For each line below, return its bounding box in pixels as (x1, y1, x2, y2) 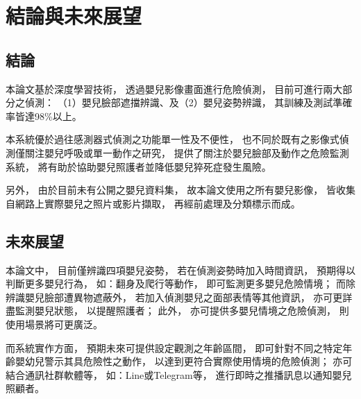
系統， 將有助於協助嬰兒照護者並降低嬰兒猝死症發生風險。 (6, 159, 271, 173)
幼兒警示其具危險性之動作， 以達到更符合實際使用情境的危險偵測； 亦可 (24, 354, 353, 368)
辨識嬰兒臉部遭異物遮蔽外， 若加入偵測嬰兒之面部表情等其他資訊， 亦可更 (6, 289, 343, 304)
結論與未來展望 (6, 1, 142, 30)
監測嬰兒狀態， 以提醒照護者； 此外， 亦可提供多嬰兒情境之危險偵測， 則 (15, 303, 349, 318)
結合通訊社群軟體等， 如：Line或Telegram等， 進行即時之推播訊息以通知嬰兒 (6, 367, 352, 382)
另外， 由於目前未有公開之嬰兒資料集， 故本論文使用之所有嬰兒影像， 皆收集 (6, 182, 355, 197)
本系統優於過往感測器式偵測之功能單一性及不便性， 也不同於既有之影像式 (6, 132, 339, 146)
